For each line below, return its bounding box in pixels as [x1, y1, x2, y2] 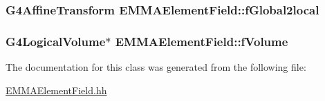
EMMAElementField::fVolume [115, 32, 288, 49]
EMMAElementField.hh [6, 82, 107, 97]
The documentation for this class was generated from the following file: [6, 60, 306, 74]
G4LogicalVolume [6, 32, 106, 49]
